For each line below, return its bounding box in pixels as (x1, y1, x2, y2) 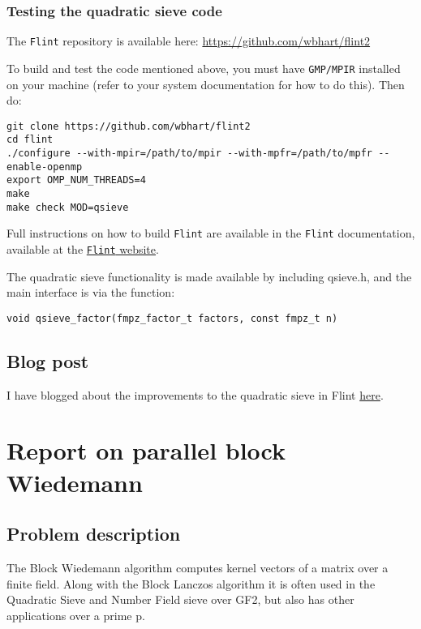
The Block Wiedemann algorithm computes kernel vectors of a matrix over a (6, 559, 389, 576)
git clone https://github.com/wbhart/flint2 (6, 120, 251, 132)
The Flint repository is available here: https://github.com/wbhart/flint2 (6, 32, 371, 49)
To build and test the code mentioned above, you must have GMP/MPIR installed (6, 59, 401, 76)
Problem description (6, 521, 181, 546)
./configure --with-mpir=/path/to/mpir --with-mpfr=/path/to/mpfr (6, 148, 373, 160)
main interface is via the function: (6, 284, 175, 301)
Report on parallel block (6, 434, 286, 467)
